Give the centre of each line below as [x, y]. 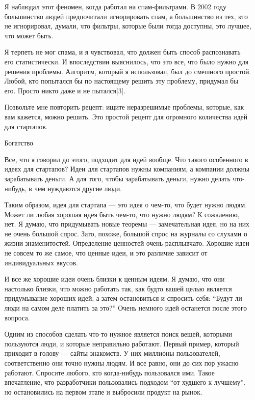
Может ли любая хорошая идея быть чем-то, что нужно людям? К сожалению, [122, 214]
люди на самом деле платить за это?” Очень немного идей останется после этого [126, 308]
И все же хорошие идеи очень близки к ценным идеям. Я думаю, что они [115, 279]
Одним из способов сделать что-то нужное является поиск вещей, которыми [118, 334]
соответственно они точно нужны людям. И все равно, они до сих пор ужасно [122, 363]
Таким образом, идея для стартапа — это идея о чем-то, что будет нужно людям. [126, 205]
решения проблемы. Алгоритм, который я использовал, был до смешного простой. [128, 71]
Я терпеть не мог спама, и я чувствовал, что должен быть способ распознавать [123, 52]
